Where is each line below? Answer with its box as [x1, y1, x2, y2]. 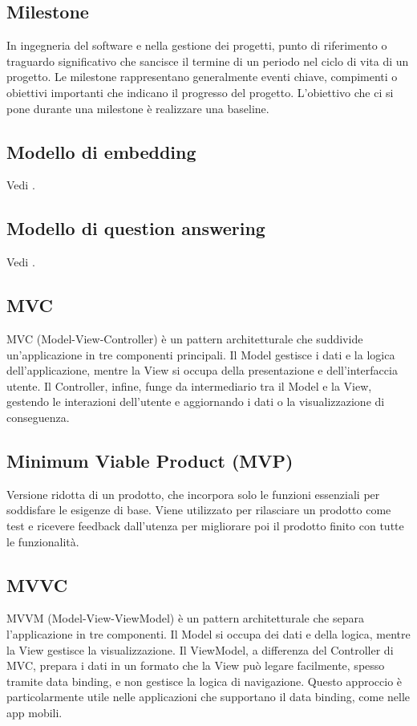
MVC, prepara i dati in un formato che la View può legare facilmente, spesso [6, 657, 385, 674]
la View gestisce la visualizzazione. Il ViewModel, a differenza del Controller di [6, 641, 394, 658]
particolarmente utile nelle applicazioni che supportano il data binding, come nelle [6, 688, 411, 705]
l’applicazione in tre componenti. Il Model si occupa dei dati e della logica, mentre [6, 625, 411, 642]
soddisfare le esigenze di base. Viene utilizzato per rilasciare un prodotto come [6, 501, 391, 518]
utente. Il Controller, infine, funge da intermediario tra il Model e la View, [6, 377, 372, 394]
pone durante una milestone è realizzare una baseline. [6, 99, 269, 116]
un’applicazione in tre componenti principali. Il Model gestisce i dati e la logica [6, 346, 395, 363]
